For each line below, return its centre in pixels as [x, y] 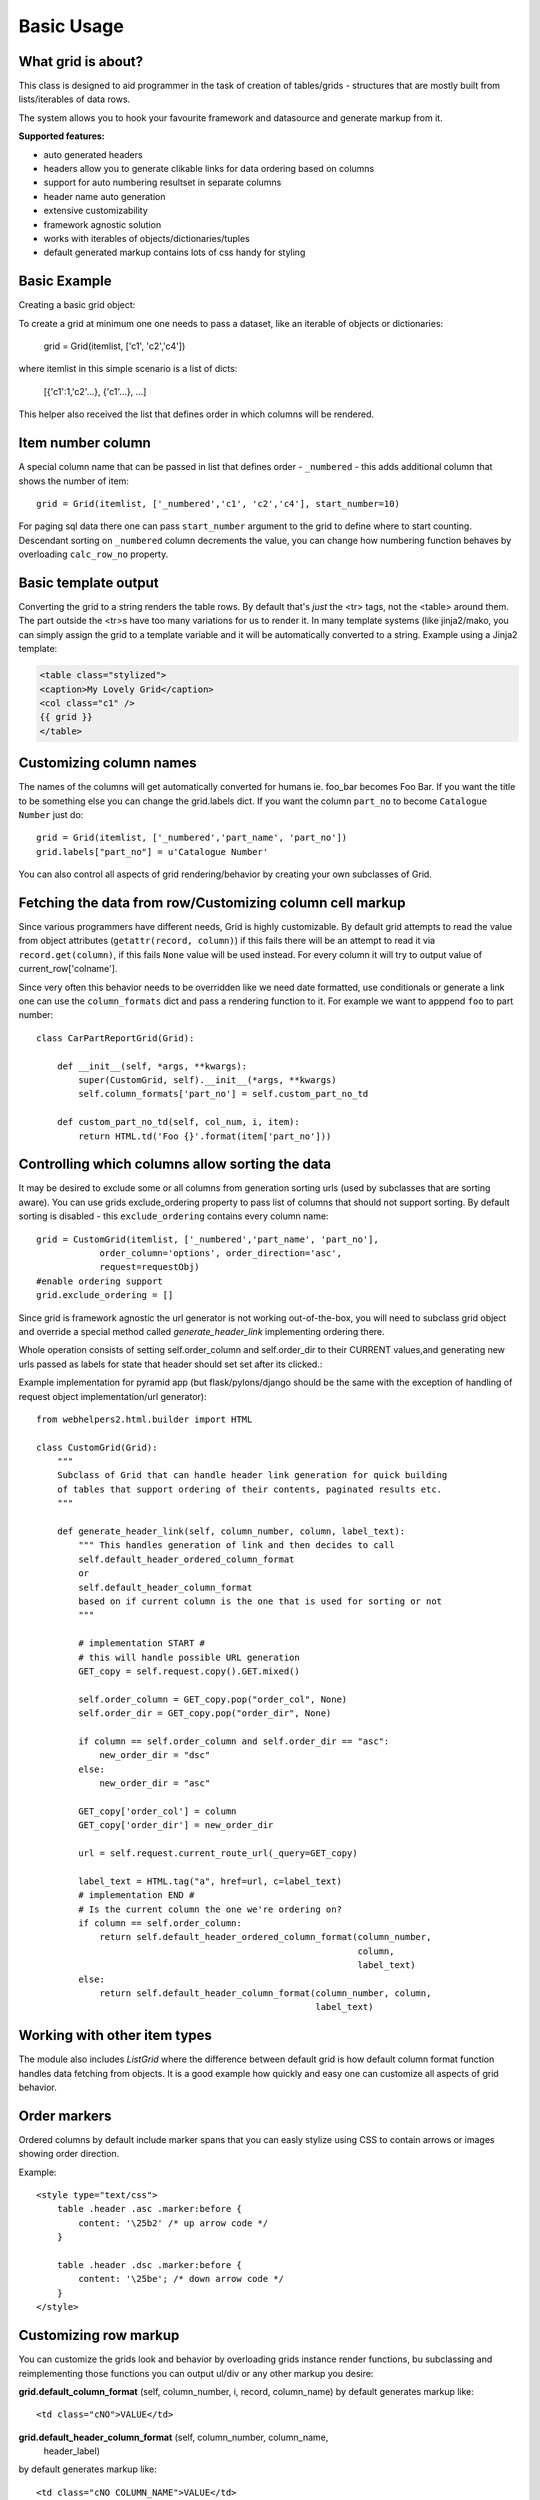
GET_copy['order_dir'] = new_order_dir [176, 1825]
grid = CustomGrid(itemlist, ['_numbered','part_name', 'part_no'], [207, 1239]
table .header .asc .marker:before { [149, 2209]
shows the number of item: [74, 481]
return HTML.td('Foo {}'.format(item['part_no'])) [205, 1136]
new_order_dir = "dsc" [155, 1755]
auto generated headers [93, 154]
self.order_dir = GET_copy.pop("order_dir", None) [205, 1713]
